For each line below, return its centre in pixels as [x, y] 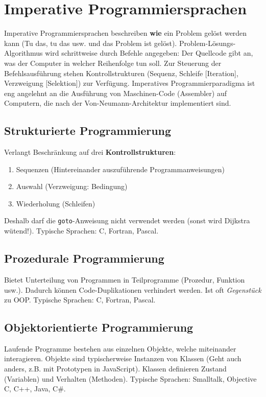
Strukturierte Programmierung [88, 131]
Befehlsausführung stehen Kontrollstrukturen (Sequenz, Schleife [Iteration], [121, 73]
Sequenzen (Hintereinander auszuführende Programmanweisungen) [120, 169]
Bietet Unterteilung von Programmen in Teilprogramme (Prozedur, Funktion [125, 279]
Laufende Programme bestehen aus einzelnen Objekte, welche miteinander [120, 348]
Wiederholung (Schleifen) [56, 203]
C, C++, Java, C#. [35, 389]
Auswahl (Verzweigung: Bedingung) [72, 186]
